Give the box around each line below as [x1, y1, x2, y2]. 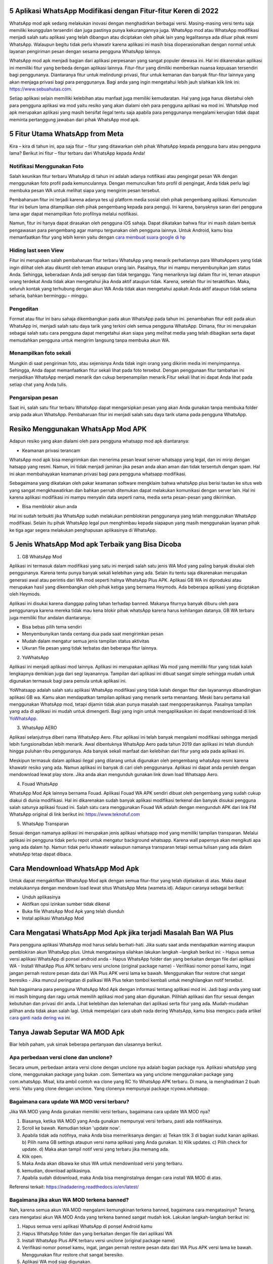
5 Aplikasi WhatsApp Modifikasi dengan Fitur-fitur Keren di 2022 [9, 7, 219, 15]
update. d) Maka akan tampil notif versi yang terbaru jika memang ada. [22, 1146, 169, 1152]
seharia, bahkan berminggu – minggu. [9, 293, 88, 299]
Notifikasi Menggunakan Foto [9, 162, 84, 169]
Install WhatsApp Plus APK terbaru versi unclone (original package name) [22, 1238, 175, 1243]
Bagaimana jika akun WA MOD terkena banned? [9, 1196, 129, 1203]
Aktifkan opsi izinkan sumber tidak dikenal [22, 901, 110, 907]
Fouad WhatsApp [22, 781, 58, 787]
